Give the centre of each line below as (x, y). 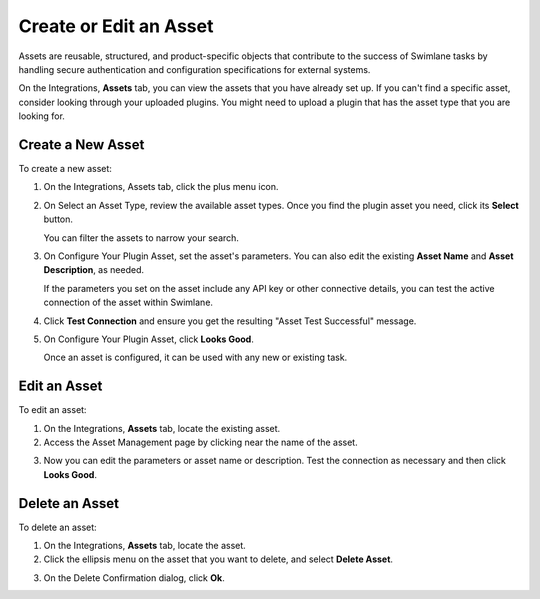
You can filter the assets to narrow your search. (141, 237)
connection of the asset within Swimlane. (128, 302)
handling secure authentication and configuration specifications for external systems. (194, 69)
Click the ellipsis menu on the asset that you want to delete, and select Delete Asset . (218, 559)
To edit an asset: (52, 410)
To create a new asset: (65, 169)
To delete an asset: (57, 527)
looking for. (41, 116)
